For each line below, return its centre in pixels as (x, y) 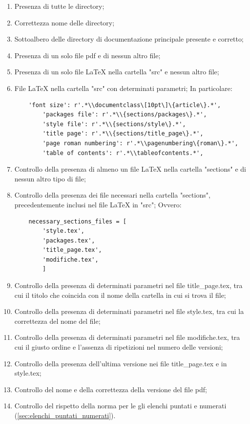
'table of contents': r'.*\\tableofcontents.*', (123, 153)
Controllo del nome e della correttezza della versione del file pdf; (111, 389)
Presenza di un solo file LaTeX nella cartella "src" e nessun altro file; (117, 72)
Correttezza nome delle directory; (64, 22)
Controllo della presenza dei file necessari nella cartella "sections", (112, 195)
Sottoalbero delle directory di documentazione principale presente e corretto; (129, 39)
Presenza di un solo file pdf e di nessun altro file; (87, 55)
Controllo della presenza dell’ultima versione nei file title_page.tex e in (121, 363)
